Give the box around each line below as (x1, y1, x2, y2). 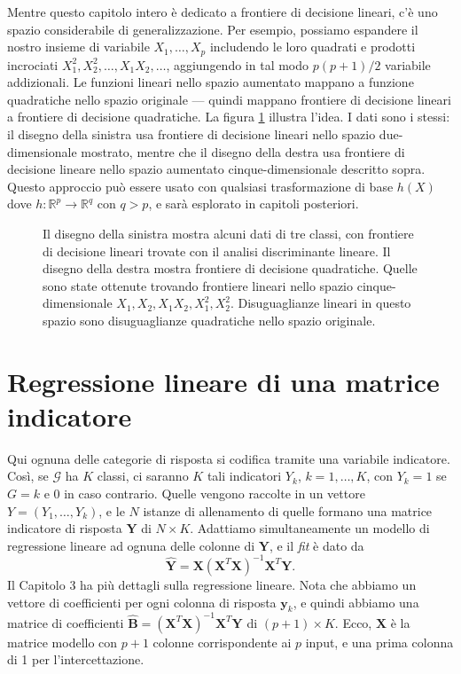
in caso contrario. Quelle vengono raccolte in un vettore (64, 484, 365, 503)
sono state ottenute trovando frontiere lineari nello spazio (43, 276, 353, 294)
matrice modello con (7, 632, 118, 651)
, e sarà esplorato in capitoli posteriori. (148, 194, 359, 213)
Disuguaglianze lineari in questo (238, 294, 411, 312)
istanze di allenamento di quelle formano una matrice (143, 501, 433, 520)
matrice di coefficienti (7, 613, 124, 631)
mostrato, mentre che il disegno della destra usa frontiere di (81, 142, 405, 161)
